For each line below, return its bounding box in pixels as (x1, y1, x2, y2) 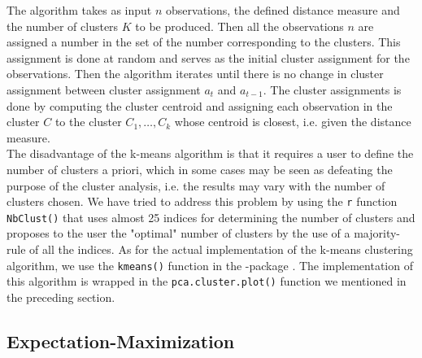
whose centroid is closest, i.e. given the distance (174, 113, 411, 130)
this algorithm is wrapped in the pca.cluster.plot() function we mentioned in (7, 273, 407, 290)
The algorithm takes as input (7, 2, 152, 18)
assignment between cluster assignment (7, 81, 201, 98)
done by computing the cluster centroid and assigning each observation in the (7, 97, 393, 114)
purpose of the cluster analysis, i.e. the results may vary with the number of (7, 177, 385, 194)
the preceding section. (7, 288, 115, 305)
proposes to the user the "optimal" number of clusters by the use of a (7, 225, 350, 242)
